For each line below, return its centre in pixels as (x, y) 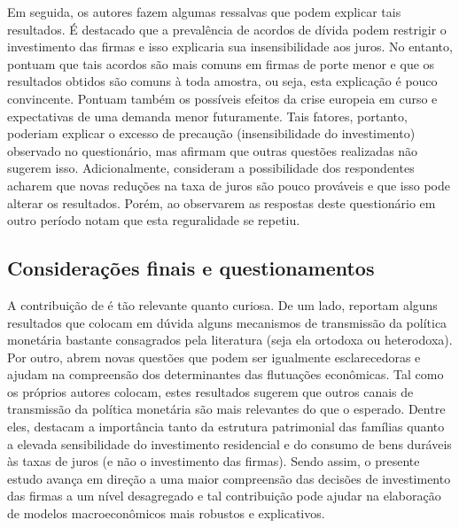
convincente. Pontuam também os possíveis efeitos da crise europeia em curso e (222, 98)
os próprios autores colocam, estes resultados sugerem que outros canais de (210, 391)
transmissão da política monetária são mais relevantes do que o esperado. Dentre (226, 409)
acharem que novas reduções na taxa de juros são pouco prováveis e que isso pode (229, 185)
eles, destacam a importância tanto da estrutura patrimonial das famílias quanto (226, 427)
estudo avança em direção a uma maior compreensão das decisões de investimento (229, 478)
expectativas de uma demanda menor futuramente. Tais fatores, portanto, (207, 116)
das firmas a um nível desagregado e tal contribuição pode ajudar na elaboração (224, 496)
